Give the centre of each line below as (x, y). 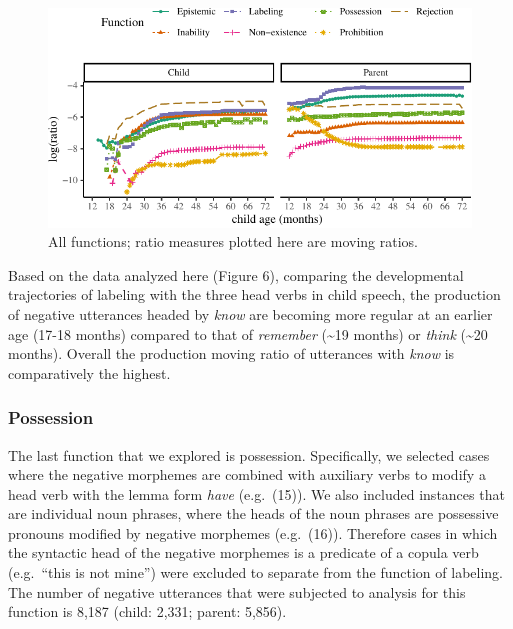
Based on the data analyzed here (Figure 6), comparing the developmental (236, 274)
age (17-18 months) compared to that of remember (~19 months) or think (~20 (248, 333)
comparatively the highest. (89, 372)
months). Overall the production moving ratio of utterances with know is (231, 353)
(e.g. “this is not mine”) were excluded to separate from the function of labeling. (256, 572)
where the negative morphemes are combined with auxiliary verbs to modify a (247, 474)
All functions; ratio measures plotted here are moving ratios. (233, 241)
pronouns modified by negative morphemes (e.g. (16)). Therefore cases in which (253, 532)
